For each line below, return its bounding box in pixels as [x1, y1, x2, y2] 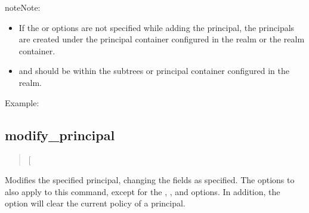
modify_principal [5, 125, 115, 144]
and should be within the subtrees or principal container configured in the [18, 64, 289, 77]
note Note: [5, 1, 41, 13]
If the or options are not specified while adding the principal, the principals [18, 21, 295, 33]
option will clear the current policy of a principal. [5, 197, 186, 209]
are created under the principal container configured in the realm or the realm [18, 33, 305, 45]
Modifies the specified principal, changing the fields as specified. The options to [5, 173, 295, 186]
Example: [5, 96, 39, 109]
